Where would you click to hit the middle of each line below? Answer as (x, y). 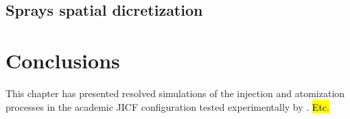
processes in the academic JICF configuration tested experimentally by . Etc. (167, 106)
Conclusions (63, 60)
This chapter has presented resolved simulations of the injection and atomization (175, 93)
